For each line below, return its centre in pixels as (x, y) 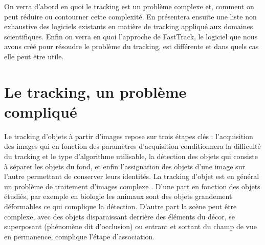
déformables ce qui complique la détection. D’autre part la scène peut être (120, 206)
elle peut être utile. (34, 56)
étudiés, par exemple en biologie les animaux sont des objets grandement (118, 196)
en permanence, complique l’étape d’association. (80, 236)
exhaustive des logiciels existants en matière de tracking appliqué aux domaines (129, 26)
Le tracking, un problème (95, 91)
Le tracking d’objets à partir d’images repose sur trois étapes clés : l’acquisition (129, 136)
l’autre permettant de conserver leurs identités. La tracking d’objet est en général (132, 176)
